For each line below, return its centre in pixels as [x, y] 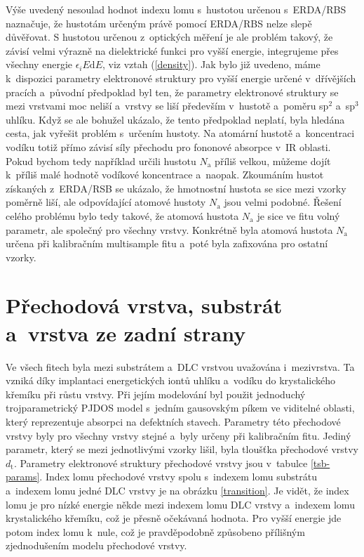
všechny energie [39, 64]
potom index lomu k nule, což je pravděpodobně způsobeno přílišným [155, 531]
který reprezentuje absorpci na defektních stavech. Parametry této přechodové [173, 421]
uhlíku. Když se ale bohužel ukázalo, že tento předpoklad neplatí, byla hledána [175, 119]
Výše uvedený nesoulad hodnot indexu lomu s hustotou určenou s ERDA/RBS [176, 9]
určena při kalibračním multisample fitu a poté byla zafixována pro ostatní [167, 243]
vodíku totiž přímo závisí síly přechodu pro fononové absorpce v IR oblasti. [168, 146]
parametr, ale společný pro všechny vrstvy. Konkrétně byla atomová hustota [169, 229]
